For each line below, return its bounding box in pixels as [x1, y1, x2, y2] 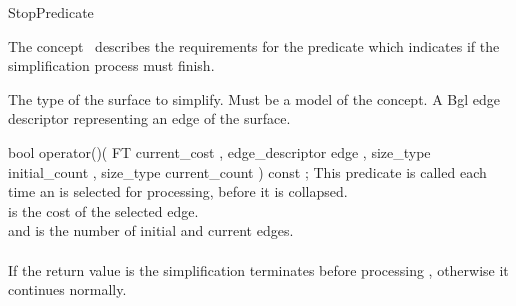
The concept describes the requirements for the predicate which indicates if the [8, 35, 500, 56]
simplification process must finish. [8, 55, 215, 76]
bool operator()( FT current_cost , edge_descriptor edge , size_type [8, 141, 431, 162]
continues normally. [8, 279, 127, 300]
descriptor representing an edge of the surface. [8, 108, 291, 129]
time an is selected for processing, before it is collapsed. [8, 181, 348, 202]
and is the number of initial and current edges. [8, 220, 294, 241]
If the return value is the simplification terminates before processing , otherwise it [8, 259, 509, 280]
